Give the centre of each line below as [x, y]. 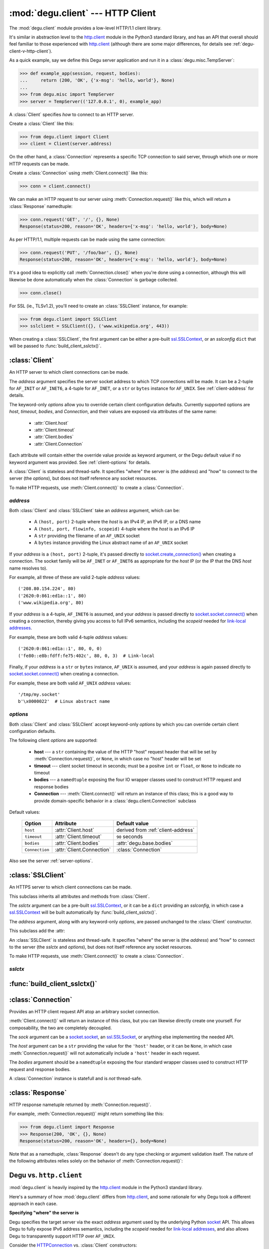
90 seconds [130, 837]
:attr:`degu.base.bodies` [144, 843]
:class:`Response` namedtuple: [41, 206]
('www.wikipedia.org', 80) [51, 603]
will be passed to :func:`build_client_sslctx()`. [55, 346]
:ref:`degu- [244, 44]
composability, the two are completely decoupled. [61, 1028]
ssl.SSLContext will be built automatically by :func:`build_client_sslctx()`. [83, 912]
